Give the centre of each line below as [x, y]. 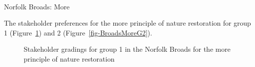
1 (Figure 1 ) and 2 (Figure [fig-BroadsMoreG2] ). [78, 32]
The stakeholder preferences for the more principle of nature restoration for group [127, 23]
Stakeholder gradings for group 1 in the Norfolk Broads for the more [127, 49]
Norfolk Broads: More [37, 6]
